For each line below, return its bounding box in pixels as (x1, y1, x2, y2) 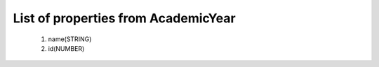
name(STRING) (48, 35, 92, 43)
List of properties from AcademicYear (13, 10, 236, 26)
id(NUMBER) (48, 44, 85, 52)
